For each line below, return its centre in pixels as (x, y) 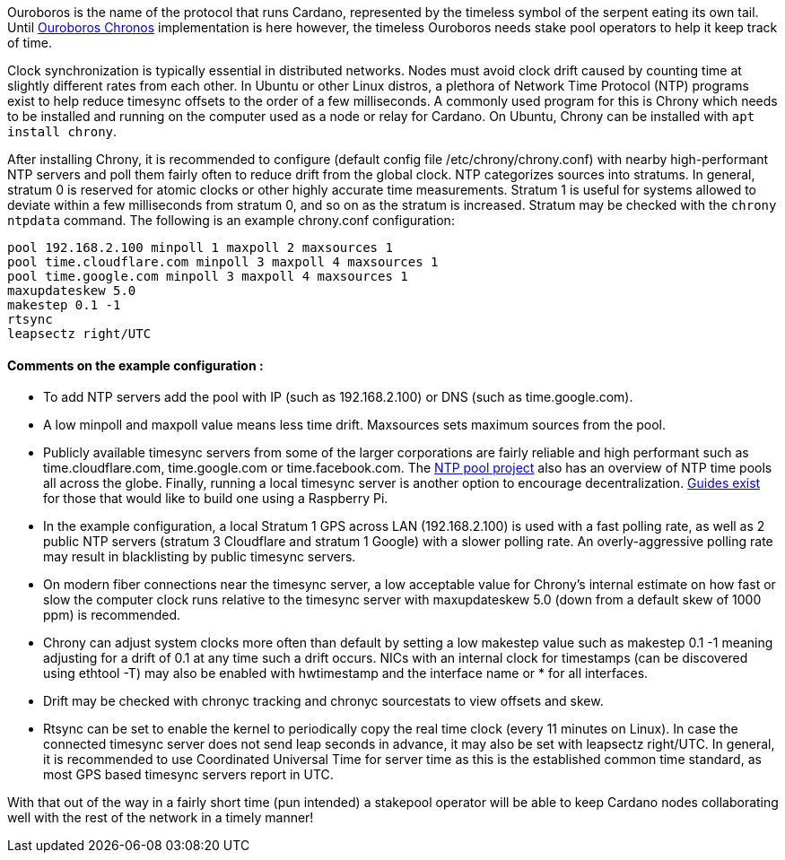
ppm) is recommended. (112, 615)
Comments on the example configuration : (135, 365)
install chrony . (62, 131)
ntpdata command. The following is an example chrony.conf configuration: (231, 220)
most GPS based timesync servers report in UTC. (188, 775)
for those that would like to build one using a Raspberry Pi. (216, 499)
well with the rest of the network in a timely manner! (161, 818)
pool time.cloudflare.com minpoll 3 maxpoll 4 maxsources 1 (223, 262)
